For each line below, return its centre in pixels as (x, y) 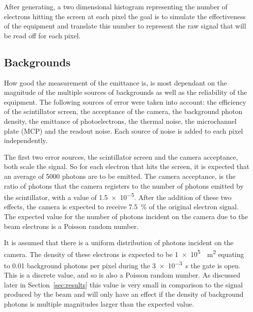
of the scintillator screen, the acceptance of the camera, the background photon (123, 111)
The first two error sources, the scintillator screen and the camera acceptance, (121, 156)
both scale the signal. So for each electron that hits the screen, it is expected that (127, 166)
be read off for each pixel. (42, 35)
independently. (26, 140)
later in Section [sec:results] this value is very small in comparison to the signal (124, 284)
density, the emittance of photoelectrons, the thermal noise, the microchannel (120, 121)
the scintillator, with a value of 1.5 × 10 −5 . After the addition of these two (118, 196)
